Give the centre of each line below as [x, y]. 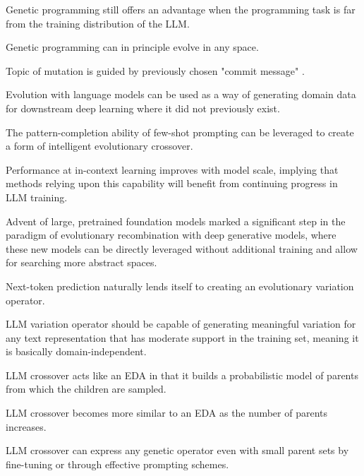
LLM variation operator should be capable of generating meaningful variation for [181, 324]
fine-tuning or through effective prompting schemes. [117, 464]
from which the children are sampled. [86, 389]
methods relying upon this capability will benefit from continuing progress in [172, 183]
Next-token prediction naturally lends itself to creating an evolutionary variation [180, 286]
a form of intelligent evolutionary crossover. [99, 146]
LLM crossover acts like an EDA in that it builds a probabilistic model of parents [182, 375]
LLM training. [37, 197]
